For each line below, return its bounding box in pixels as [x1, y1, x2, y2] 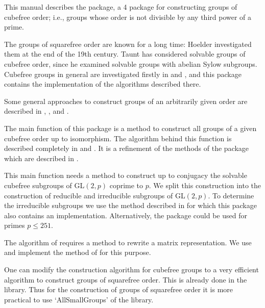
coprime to [109, 179, 143, 190]
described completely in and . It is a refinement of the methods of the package [4, 143, 249, 153]
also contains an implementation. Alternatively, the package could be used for [4, 210, 247, 220]
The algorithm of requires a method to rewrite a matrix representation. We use [4, 237, 252, 247]
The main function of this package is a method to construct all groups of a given [4, 122, 257, 133]
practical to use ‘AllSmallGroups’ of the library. [4, 294, 154, 304]
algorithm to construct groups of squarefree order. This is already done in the [4, 274, 247, 285]
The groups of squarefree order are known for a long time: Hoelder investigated [4, 38, 252, 49]
